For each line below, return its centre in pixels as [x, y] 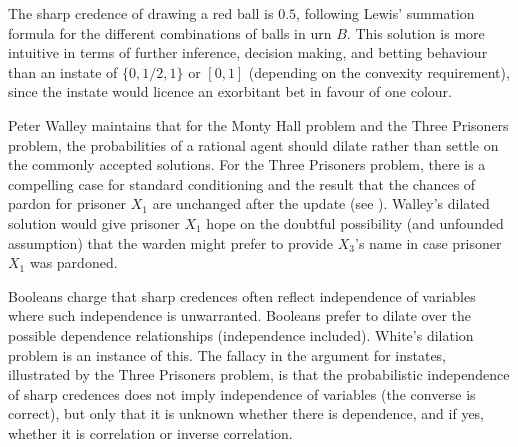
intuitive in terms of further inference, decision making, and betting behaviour [248, 52]
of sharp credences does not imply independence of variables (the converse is [242, 393]
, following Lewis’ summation [385, 13]
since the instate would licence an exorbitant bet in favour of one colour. [230, 91]
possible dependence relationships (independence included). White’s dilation [241, 334]
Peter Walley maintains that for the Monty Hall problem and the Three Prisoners [258, 124]
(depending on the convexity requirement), [379, 71]
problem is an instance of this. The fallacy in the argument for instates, [227, 354]
